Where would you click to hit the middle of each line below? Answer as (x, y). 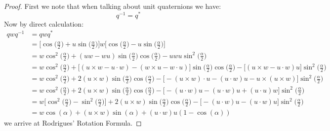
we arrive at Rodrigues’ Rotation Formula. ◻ (73, 123)
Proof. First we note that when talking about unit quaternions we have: (113, 6)
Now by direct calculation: (44, 23)
